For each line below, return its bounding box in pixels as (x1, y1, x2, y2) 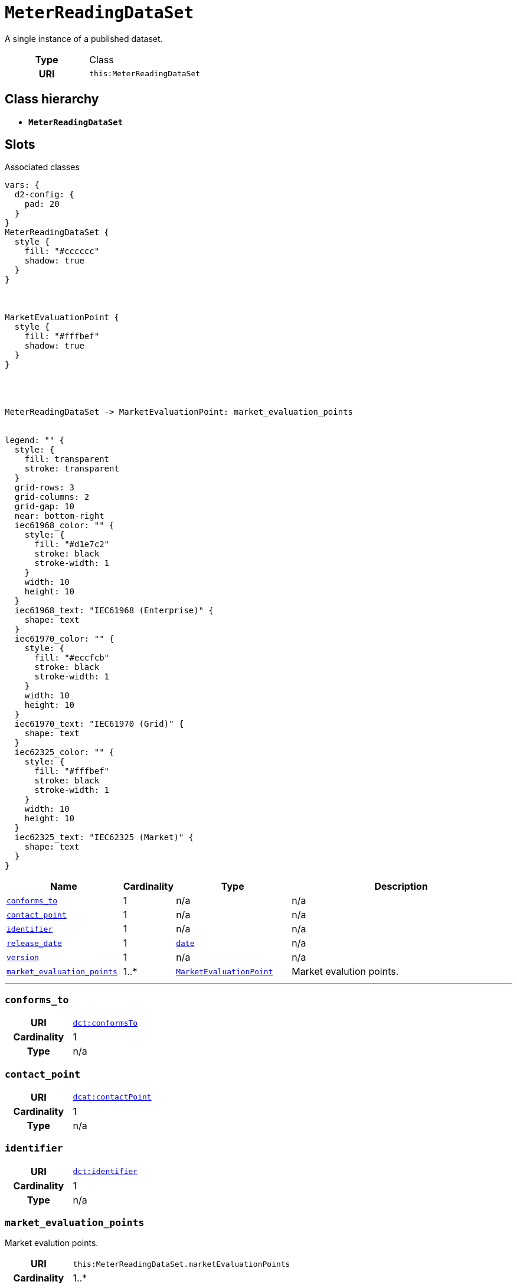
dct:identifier (73, 1167, 138, 1176)
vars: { (5, 180, 40, 190)
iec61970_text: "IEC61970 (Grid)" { (14, 719, 184, 729)
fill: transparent (24, 454, 110, 464)
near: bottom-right (14, 511, 104, 521)
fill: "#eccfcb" (34, 653, 110, 663)
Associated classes (5, 162, 80, 173)
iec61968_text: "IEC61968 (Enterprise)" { (14, 606, 214, 616)
